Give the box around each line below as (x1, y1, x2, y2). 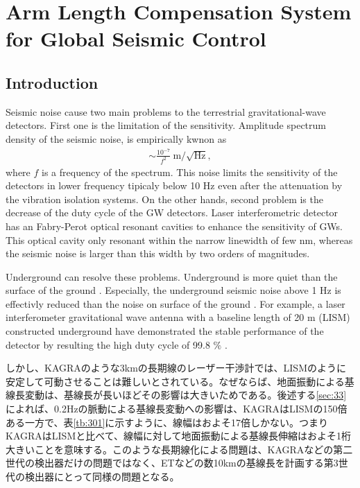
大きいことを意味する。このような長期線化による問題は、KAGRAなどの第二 (6, 442, 353, 456)
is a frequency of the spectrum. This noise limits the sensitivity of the (42, 164, 338, 179)
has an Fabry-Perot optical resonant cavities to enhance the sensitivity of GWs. (6, 218, 343, 233)
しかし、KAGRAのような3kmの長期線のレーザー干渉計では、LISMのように (6, 360, 346, 375)
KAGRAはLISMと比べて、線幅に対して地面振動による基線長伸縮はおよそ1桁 (6, 428, 352, 443)
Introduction (6, 71, 98, 93)
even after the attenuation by (218, 178, 343, 193)
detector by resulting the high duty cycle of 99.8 (6, 337, 210, 351)
